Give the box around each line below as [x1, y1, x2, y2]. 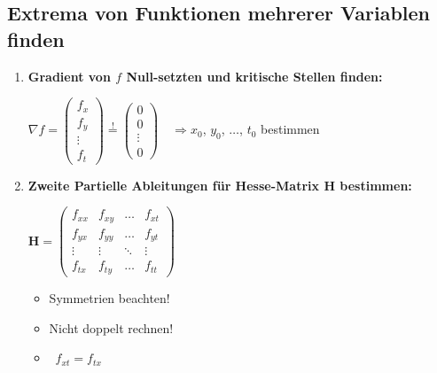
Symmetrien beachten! [49, 288, 170, 307]
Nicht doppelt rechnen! [49, 318, 174, 337]
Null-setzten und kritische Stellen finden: [126, 66, 383, 85]
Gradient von [27, 66, 111, 85]
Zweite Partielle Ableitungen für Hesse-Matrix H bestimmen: [27, 175, 412, 194]
